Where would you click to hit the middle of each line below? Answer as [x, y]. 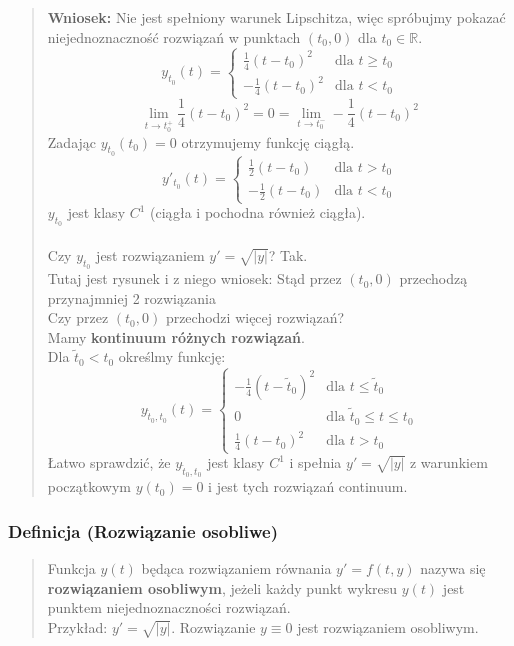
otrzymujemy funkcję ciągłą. [268, 141]
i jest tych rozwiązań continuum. [308, 486]
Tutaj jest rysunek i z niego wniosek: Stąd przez [194, 278]
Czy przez [78, 317]
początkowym [89, 486]
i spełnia [315, 462]
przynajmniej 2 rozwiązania [131, 297]
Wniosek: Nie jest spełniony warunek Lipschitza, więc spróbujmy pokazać [276, 17]
